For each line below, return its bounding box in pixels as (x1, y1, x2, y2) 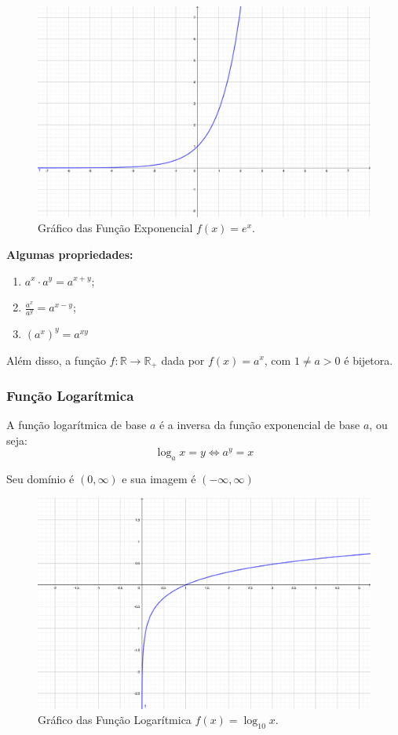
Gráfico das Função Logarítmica (38, 711, 192, 728)
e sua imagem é (122, 471, 196, 487)
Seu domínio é (6, 471, 75, 487)
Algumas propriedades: (6, 246, 133, 262)
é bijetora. (344, 351, 393, 368)
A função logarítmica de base (6, 417, 147, 433)
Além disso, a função (6, 351, 106, 368)
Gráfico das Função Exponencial (38, 220, 193, 236)
